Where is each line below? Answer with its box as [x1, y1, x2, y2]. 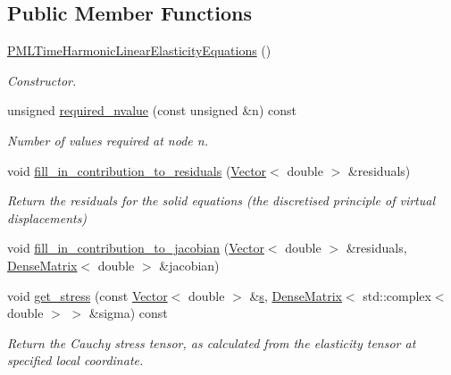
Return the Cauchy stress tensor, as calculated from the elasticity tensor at [7, 333, 416, 352]
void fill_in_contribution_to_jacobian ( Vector [7, 238, 264, 257]
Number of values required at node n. [7, 130, 208, 149]
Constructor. [7, 71, 77, 89]
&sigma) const [88, 304, 168, 322]
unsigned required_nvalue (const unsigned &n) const [7, 101, 296, 120]
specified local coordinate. [7, 351, 144, 370]
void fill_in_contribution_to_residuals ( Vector [7, 161, 267, 179]
